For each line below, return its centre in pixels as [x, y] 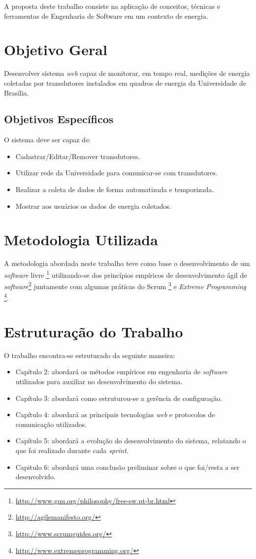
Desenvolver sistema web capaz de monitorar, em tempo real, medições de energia [127, 73]
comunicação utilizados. [51, 424]
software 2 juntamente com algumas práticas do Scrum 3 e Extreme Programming [125, 285]
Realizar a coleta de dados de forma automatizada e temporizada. [115, 189]
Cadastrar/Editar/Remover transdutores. [78, 156]
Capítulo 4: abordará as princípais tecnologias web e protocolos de [115, 414]
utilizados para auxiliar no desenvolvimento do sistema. [99, 381]
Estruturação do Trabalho [94, 331]
